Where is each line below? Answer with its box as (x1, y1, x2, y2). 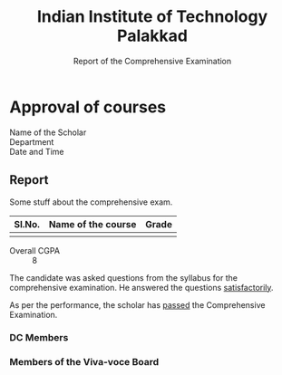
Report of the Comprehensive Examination (73, 55, 232, 66)
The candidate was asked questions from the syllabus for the (9, 272, 238, 283)
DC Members (9, 332, 69, 344)
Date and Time (9, 146, 65, 157)
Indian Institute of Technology (36, 6, 268, 27)
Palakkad (116, 25, 189, 46)
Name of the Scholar (9, 127, 87, 138)
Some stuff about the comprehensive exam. (9, 197, 173, 207)
